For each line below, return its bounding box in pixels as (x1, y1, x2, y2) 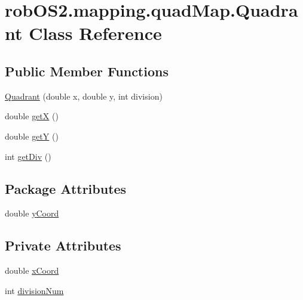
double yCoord (5, 207, 59, 219)
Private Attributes (5, 236, 121, 255)
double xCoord (5, 264, 59, 277)
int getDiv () (5, 150, 51, 162)
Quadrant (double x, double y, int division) (5, 89, 163, 102)
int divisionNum (5, 284, 64, 296)
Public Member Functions (5, 61, 169, 80)
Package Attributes (5, 179, 127, 197)
